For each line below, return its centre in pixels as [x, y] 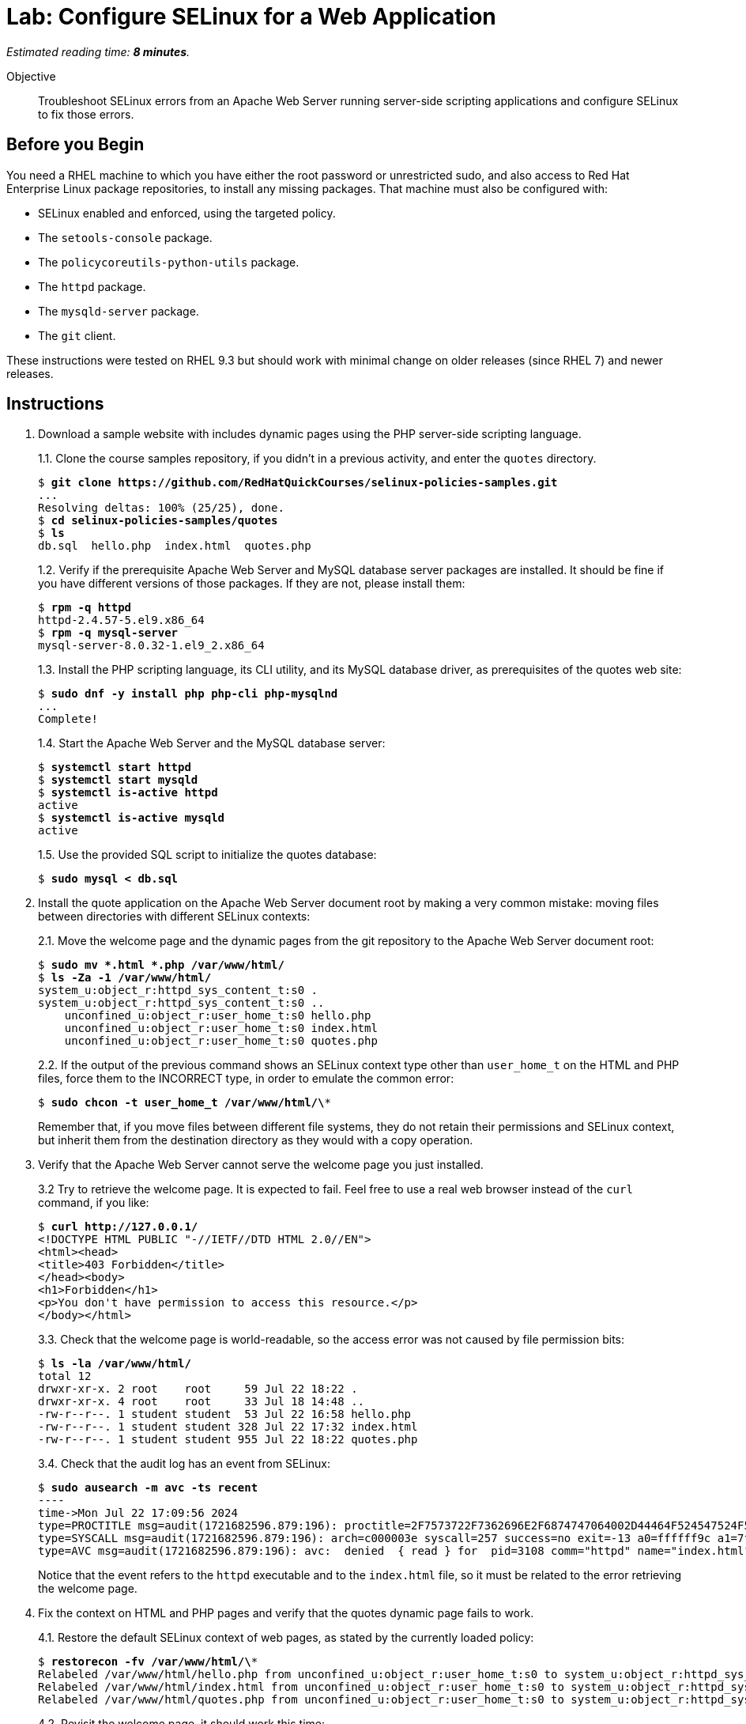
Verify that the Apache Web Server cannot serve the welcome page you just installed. [261, 1165]
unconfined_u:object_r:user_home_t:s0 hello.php [218, 1016]
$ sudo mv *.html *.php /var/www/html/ [161, 965]
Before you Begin [75, 145]
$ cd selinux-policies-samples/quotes [158, 521]
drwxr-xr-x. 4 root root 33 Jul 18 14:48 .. [202, 1402]
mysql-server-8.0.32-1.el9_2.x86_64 [151, 646]
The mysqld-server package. [119, 311]
